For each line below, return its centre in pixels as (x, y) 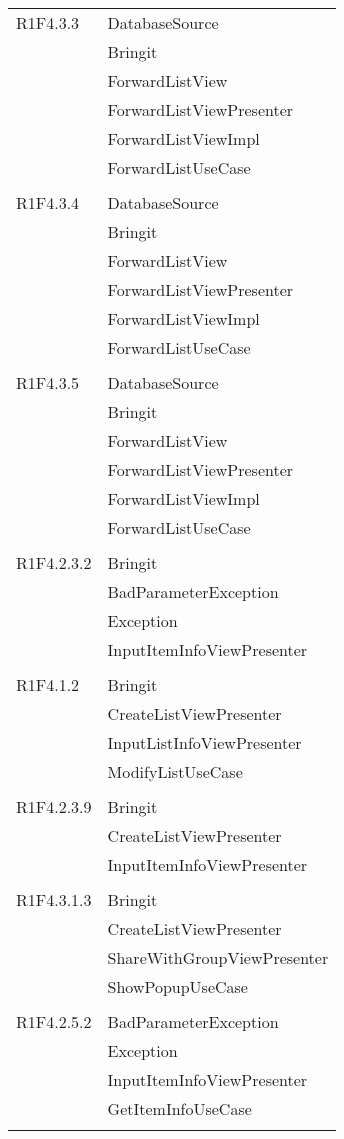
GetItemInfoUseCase (179, 1108)
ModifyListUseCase (175, 771)
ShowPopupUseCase (177, 986)
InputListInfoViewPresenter (204, 742)
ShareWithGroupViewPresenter (218, 957)
